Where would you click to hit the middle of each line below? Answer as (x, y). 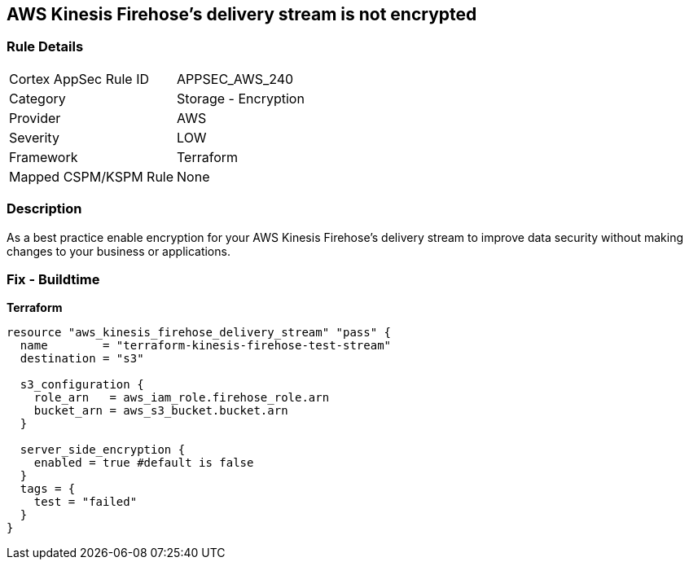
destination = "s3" (82, 359)
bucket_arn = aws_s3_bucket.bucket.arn (161, 411)
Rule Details (45, 47)
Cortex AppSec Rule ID (79, 79)
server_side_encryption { (103, 450)
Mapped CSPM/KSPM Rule (92, 176)
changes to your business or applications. (118, 251)
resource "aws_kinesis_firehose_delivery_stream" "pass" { (199, 333)
